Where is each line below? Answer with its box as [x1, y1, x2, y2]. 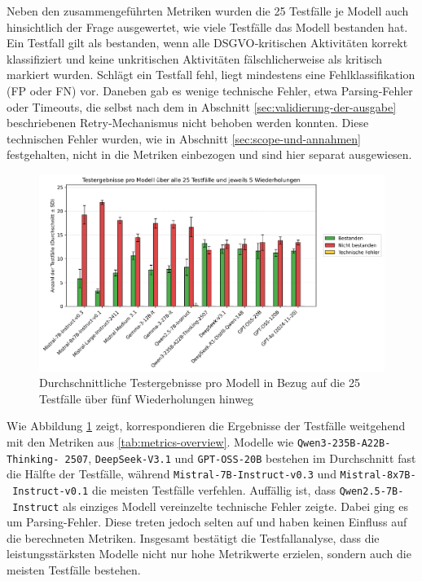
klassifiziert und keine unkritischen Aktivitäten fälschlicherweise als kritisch [7, 50, 383, 67]
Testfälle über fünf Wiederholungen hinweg [39, 390, 254, 407]
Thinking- [7, 453, 59, 465]
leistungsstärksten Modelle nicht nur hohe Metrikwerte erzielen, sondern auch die [7, 545, 411, 562]
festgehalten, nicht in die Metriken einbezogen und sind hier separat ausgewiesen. [7, 146, 412, 163]
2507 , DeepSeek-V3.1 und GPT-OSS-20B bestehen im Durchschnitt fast [64, 449, 416, 466]
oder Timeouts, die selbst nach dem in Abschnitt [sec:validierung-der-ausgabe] [7, 98, 397, 115]
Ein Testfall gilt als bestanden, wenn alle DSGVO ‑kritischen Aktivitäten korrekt [7, 34, 408, 51]
